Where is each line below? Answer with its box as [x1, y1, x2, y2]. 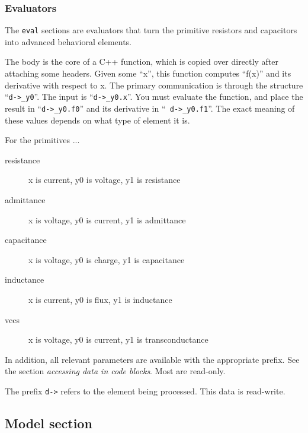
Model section [5, 413, 92, 432]
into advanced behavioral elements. [5, 35, 132, 48]
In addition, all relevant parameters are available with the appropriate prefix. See [5, 353, 300, 365]
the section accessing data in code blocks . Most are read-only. [5, 365, 226, 377]
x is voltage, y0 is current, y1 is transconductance [28, 333, 208, 346]
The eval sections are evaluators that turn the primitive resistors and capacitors [5, 24, 297, 36]
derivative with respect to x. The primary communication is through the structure [5, 78, 303, 91]
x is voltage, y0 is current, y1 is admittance [28, 213, 186, 226]
